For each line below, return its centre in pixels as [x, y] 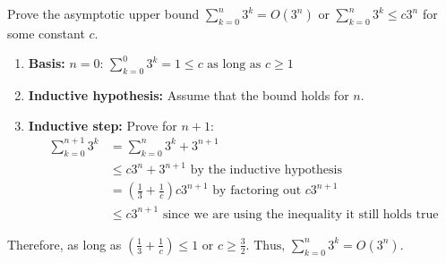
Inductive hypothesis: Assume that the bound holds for [189, 95]
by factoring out [257, 191]
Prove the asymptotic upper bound [103, 13]
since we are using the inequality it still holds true [300, 214]
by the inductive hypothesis [266, 170]
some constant [46, 33]
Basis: [47, 63]
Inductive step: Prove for [103, 125]
